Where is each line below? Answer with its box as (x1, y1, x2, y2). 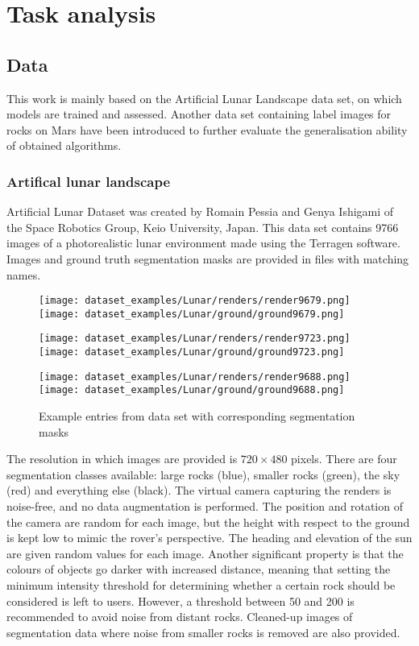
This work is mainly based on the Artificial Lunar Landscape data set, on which (6, 89, 402, 106)
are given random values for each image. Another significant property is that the (6, 545, 404, 561)
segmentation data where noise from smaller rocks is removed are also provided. (6, 623, 400, 640)
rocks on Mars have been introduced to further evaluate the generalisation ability (6, 121, 408, 138)
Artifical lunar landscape (6, 171, 171, 191)
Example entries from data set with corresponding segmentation (39, 408, 355, 424)
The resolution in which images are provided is (6, 450, 238, 467)
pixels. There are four (291, 450, 397, 467)
